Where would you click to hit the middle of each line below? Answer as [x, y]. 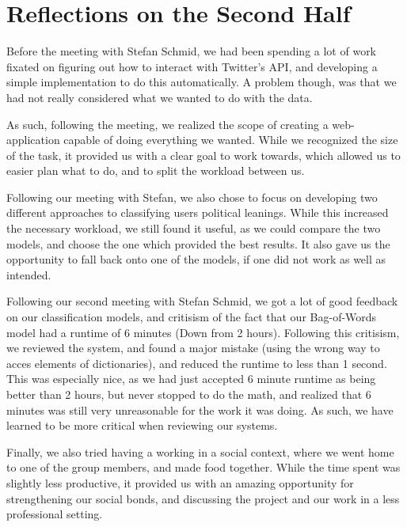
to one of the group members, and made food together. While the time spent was [203, 467]
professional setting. [55, 514]
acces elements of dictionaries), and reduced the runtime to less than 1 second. [197, 363]
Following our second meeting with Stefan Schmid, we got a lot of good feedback [202, 301]
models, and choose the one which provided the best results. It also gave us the [198, 243]
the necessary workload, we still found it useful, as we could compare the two [194, 228]
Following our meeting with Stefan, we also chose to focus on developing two [192, 197]
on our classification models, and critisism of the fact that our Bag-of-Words [192, 317]
